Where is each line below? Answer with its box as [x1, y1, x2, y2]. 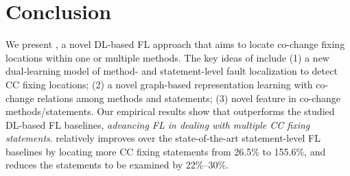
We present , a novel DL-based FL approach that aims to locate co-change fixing [5, 37, 345, 51]
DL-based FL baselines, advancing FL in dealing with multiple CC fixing [5, 117, 310, 131]
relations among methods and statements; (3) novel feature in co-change [37, 90, 341, 105]
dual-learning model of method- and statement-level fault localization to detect [5, 64, 338, 78]
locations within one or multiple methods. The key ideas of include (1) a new [5, 50, 329, 64]
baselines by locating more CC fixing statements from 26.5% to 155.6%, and [5, 144, 326, 158]
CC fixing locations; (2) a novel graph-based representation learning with [5, 77, 313, 91]
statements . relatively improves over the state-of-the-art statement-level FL [5, 131, 321, 145]
